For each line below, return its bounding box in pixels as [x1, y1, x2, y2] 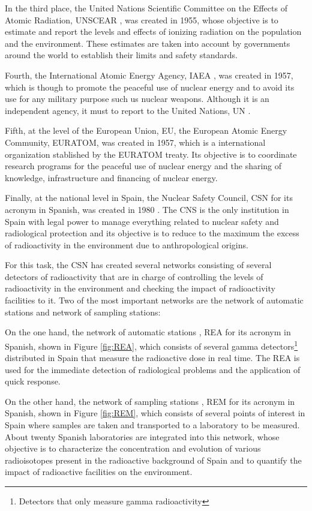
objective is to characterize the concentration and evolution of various [5, 442, 261, 455]
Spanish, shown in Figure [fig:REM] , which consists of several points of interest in [5, 407, 305, 419]
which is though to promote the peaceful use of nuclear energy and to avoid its [5, 80, 295, 93]
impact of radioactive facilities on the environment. [5, 465, 193, 478]
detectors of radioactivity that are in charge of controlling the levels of [5, 270, 263, 282]
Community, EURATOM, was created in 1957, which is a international [5, 136, 266, 148]
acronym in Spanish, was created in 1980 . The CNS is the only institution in [5, 203, 289, 215]
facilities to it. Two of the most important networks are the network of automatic [5, 294, 304, 306]
